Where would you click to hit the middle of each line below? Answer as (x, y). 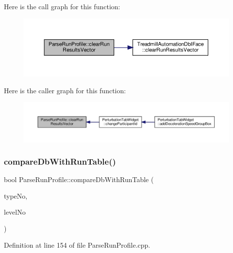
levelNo (15, 212)
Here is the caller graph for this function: (65, 90)
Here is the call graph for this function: (62, 6)
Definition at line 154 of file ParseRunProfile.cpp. (77, 245)
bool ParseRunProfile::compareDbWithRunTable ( (79, 179)
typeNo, (16, 195)
